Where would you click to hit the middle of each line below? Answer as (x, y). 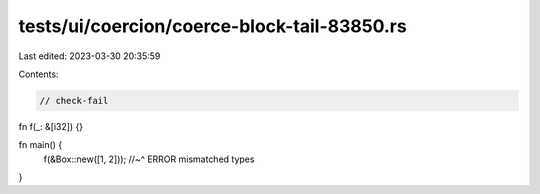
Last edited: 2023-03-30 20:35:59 (89, 56)
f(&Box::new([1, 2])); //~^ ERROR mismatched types (149, 159)
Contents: (38, 74)
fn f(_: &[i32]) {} (51, 126)
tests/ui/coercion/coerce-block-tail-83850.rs (212, 26)
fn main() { (40, 145)
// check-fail (74, 100)
